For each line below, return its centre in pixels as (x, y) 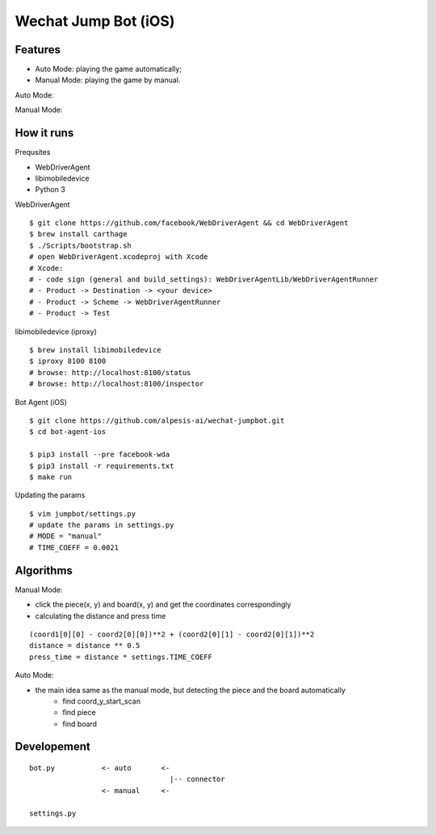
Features (38, 50)
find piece (79, 712)
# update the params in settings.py (102, 525)
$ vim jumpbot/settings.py (83, 514)
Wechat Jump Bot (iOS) (95, 21)
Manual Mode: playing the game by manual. (108, 80)
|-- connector (197, 779)
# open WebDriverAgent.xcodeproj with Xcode (119, 257)
